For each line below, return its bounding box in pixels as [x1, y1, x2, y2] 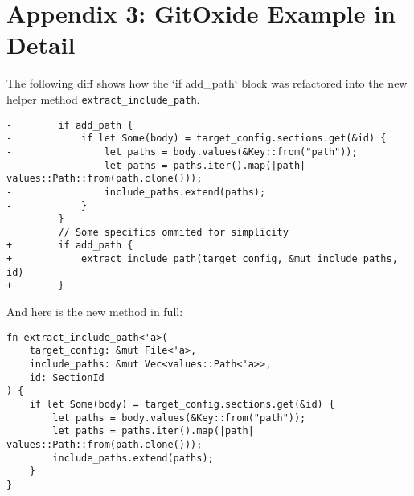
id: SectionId [29, 371, 105, 383]
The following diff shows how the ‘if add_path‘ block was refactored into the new [6, 75, 408, 92]
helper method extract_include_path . [6, 90, 200, 107]
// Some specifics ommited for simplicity [58, 226, 289, 238]
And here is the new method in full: [6, 303, 183, 320]
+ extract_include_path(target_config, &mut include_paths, [6, 253, 398, 265]
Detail [6, 28, 76, 61]
